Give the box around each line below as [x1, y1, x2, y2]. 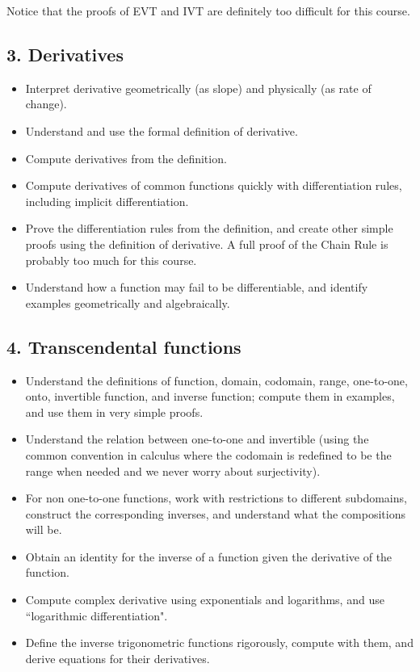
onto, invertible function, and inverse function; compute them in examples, [25, 388, 395, 405]
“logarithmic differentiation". [25, 607, 168, 624]
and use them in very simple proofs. [25, 403, 204, 420]
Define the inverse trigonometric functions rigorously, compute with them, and [25, 634, 414, 651]
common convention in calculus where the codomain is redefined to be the [25, 446, 392, 463]
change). [25, 95, 67, 112]
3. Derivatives [6, 41, 124, 66]
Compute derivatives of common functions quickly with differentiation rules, [25, 177, 402, 194]
